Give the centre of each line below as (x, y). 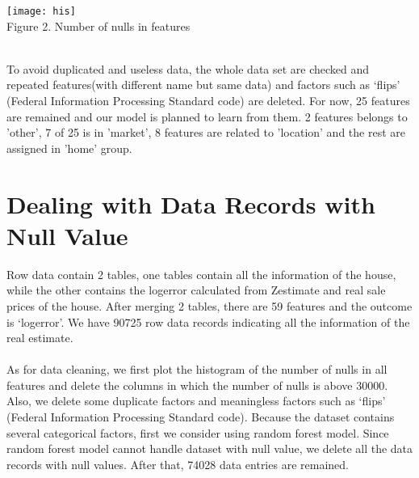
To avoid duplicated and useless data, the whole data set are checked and (188, 68)
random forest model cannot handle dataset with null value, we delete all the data (210, 448)
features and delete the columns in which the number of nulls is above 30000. (197, 385)
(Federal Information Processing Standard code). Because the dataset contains (201, 417)
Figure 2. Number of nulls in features (98, 25)
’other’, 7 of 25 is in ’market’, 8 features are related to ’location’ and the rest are (206, 132)
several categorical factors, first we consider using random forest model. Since (198, 432)
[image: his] (41, 11)
